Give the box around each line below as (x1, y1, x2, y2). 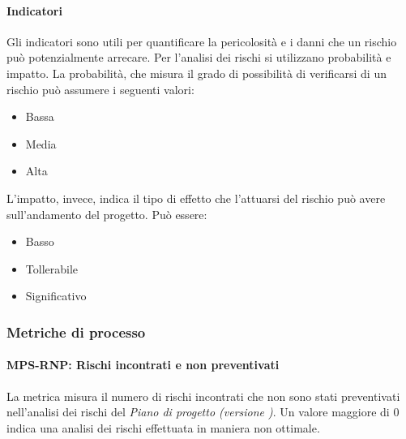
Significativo (25, 287, 87, 304)
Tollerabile (25, 260, 79, 277)
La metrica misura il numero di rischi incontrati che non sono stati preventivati (6, 387, 400, 404)
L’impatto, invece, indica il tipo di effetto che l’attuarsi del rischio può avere (6, 189, 386, 206)
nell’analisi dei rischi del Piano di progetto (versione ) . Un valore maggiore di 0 (6, 403, 400, 420)
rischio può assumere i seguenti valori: (6, 80, 194, 97)
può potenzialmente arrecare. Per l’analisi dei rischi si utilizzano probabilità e (6, 49, 391, 66)
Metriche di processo (6, 321, 146, 342)
